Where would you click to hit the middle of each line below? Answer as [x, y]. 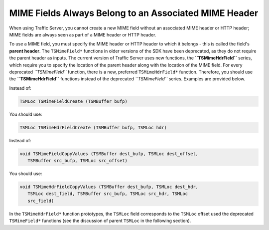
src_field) [41, 201]
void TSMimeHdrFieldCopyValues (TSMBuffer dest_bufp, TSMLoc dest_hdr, [109, 187]
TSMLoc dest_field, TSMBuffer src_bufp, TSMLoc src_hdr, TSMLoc [108, 194]
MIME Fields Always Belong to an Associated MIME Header [134, 13]
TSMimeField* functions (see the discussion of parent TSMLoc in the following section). [100, 221]
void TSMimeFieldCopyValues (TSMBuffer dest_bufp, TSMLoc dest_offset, [109, 154]
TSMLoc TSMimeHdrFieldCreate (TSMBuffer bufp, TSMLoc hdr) [93, 127]
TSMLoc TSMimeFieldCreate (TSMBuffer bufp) [74, 101]
